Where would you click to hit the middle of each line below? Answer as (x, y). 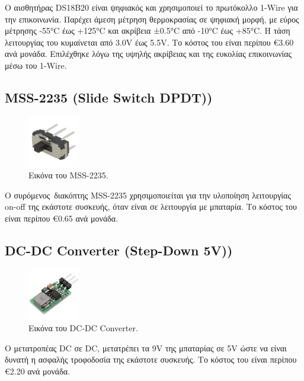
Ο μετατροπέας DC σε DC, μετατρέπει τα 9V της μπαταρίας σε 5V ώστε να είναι (146, 348)
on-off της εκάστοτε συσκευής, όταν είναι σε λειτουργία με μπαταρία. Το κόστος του (151, 206)
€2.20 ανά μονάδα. (37, 371)
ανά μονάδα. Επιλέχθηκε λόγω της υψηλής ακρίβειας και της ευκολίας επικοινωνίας (148, 54)
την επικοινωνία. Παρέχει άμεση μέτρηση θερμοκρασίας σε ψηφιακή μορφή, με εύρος (152, 19)
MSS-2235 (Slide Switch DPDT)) (109, 97)
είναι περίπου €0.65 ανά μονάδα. (62, 218)
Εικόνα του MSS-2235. (68, 175)
